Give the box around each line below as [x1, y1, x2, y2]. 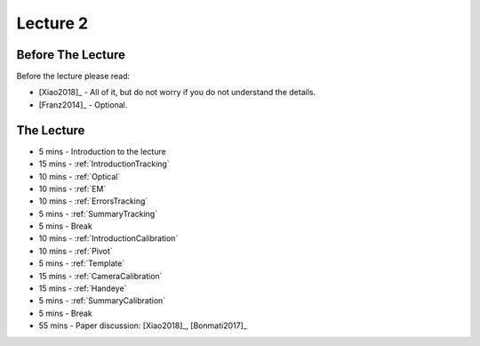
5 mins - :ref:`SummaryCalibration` [38, 295, 166, 306]
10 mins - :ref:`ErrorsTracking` [38, 196, 148, 206]
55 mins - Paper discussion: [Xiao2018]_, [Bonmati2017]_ [38, 320, 248, 331]
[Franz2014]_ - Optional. [38, 99, 128, 110]
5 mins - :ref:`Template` [38, 258, 125, 269]
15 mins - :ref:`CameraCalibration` [38, 270, 163, 281]
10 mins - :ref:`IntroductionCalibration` [38, 233, 179, 244]
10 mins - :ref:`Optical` [38, 171, 121, 181]
